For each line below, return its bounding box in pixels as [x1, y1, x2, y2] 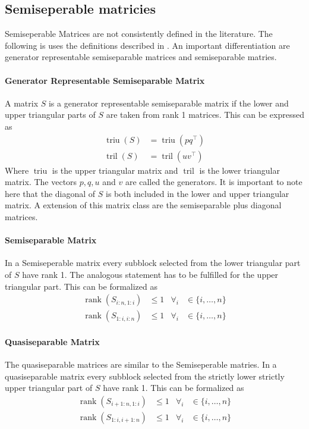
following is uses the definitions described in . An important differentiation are [5, 39, 290, 51]
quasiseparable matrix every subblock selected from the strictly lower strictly [5, 369, 285, 382]
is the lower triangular [199, 164, 280, 176]
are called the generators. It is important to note [125, 176, 302, 188]
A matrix [5, 96, 39, 109]
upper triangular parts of [5, 108, 96, 121]
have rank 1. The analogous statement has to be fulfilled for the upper [22, 268, 279, 280]
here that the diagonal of [5, 187, 96, 199]
